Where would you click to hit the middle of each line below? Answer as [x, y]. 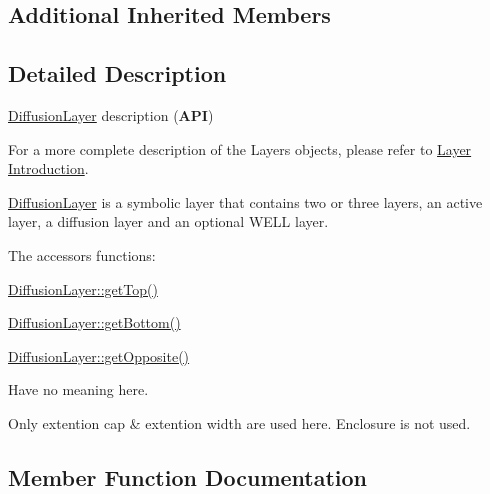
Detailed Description [117, 73]
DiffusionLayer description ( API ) [111, 114]
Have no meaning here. [78, 389]
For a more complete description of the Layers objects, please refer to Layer [240, 148]
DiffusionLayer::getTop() [83, 288]
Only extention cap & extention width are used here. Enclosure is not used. [239, 422]
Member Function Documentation [188, 476]
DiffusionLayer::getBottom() [94, 322]
